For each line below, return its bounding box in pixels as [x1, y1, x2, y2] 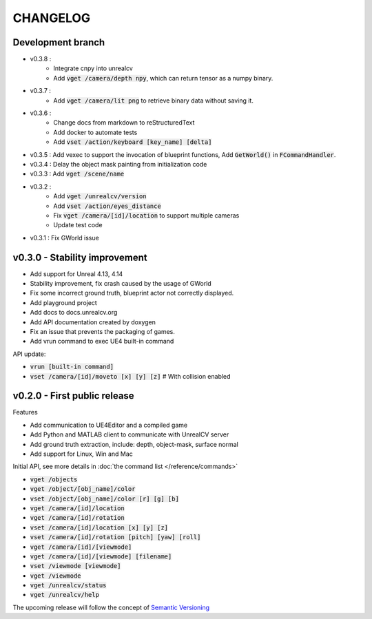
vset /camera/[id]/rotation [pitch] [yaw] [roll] [30, 534, 201, 541]
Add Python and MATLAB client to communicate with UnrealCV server [30, 430, 229, 439]
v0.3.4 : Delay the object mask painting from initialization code [30, 160, 207, 168]
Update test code [53, 221, 103, 229]
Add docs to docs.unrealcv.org [30, 308, 118, 317]
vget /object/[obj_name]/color [30, 485, 136, 493]
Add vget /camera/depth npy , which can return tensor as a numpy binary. [53, 74, 273, 82]
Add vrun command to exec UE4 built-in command [30, 337, 174, 346]
